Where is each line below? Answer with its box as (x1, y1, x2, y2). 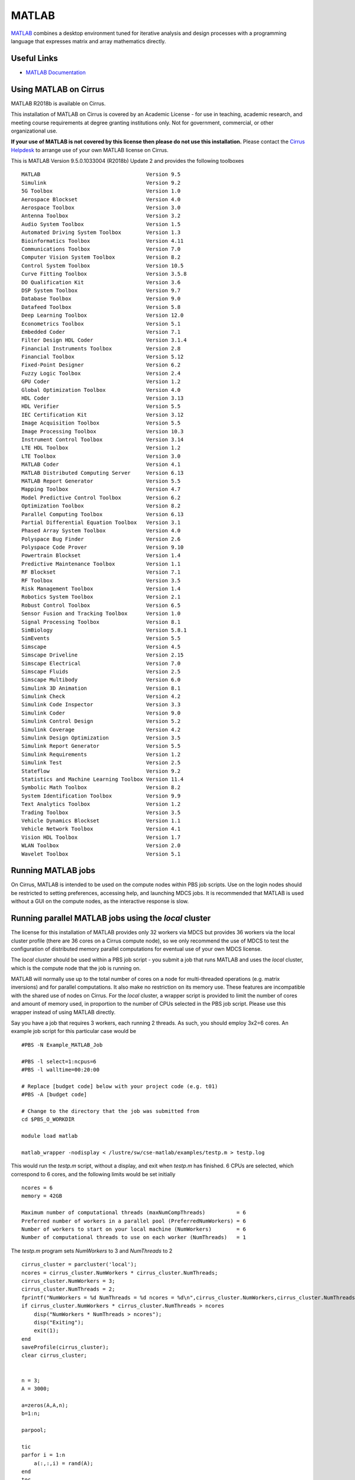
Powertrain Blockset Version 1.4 (21, 552, 180, 559)
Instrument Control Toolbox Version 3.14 (21, 436, 184, 443)
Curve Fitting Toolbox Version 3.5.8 (21, 271, 187, 278)
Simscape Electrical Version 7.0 (21, 660, 180, 667)
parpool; (21, 1427, 47, 1433)
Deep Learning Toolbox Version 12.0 (21, 312, 184, 319)
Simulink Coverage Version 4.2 (21, 726, 180, 733)
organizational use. (11, 127, 57, 134)
